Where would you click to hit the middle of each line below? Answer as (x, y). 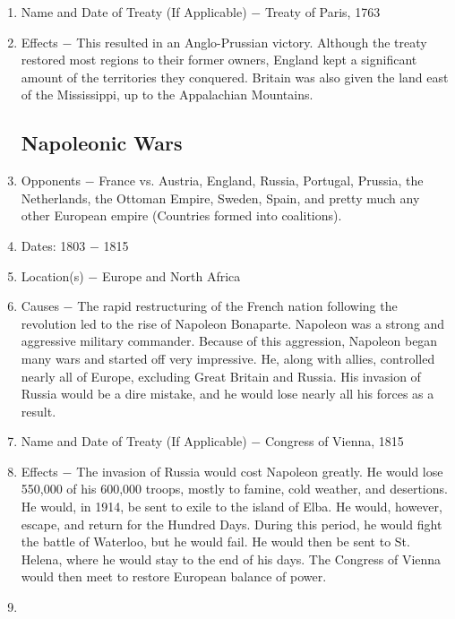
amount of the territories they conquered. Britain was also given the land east (235, 77)
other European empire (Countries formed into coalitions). (181, 215)
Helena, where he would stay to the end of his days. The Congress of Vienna (231, 559)
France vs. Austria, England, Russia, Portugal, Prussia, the (261, 181)
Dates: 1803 (53, 245)
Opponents (51, 181)
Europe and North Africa (171, 275)
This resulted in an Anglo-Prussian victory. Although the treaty (252, 42)
